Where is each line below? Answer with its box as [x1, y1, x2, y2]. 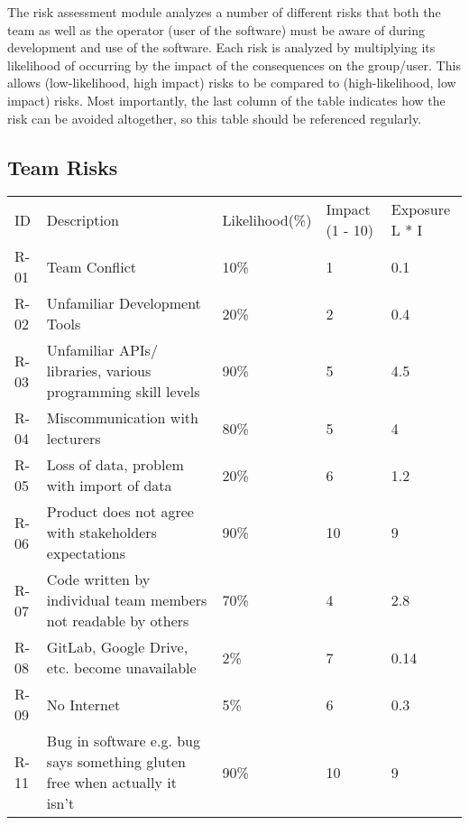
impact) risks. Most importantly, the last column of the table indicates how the [7, 90, 446, 109]
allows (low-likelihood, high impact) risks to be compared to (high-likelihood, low [7, 73, 456, 92]
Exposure [391, 199, 451, 220]
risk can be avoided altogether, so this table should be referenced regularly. [7, 108, 422, 127]
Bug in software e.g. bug [46, 730, 200, 752]
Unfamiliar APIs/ [46, 339, 158, 361]
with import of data [46, 475, 172, 496]
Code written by [46, 569, 151, 590]
